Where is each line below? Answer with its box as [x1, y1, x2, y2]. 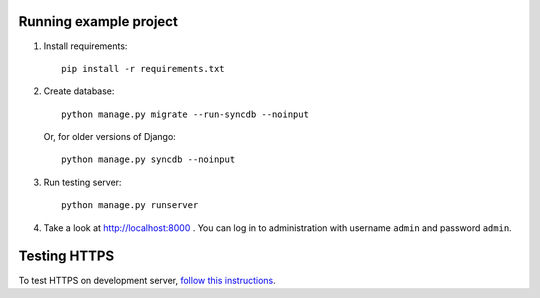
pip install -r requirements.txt [61, 63, 225, 74]
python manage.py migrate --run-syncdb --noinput [61, 108, 310, 120]
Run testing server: [43, 176, 122, 188]
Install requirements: [43, 40, 128, 52]
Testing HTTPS [18, 248, 115, 265]
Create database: [43, 85, 115, 97]
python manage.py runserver [61, 200, 199, 211]
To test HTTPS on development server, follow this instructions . [18, 274, 276, 286]
